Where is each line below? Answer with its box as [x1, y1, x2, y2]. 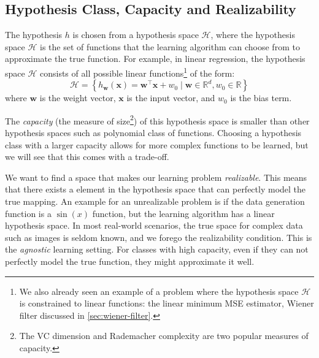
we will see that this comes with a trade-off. [5, 150, 169, 163]
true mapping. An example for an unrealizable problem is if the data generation [5, 195, 305, 208]
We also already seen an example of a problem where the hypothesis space [19, 284, 299, 297]
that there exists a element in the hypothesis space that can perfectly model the [5, 183, 306, 196]
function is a [5, 207, 52, 219]
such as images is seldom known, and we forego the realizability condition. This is [5, 230, 312, 243]
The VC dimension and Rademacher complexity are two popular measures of [19, 329, 309, 342]
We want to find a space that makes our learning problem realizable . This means [5, 170, 307, 183]
